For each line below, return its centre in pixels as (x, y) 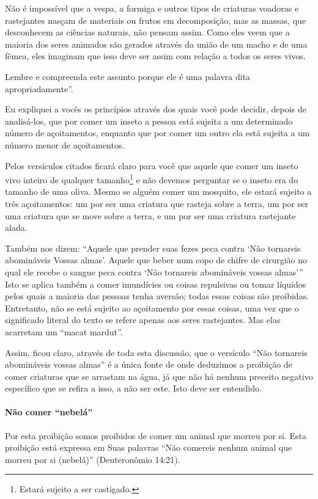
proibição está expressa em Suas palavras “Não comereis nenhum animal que (149, 447)
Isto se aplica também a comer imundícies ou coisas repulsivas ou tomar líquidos (156, 284)
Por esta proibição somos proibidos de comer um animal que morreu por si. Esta (156, 435)
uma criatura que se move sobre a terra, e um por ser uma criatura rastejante (150, 215)
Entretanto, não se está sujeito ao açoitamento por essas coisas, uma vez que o (152, 308)
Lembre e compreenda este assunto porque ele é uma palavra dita (128, 76)
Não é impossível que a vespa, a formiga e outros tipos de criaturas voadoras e (152, 8)
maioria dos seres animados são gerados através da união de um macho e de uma (156, 44)
